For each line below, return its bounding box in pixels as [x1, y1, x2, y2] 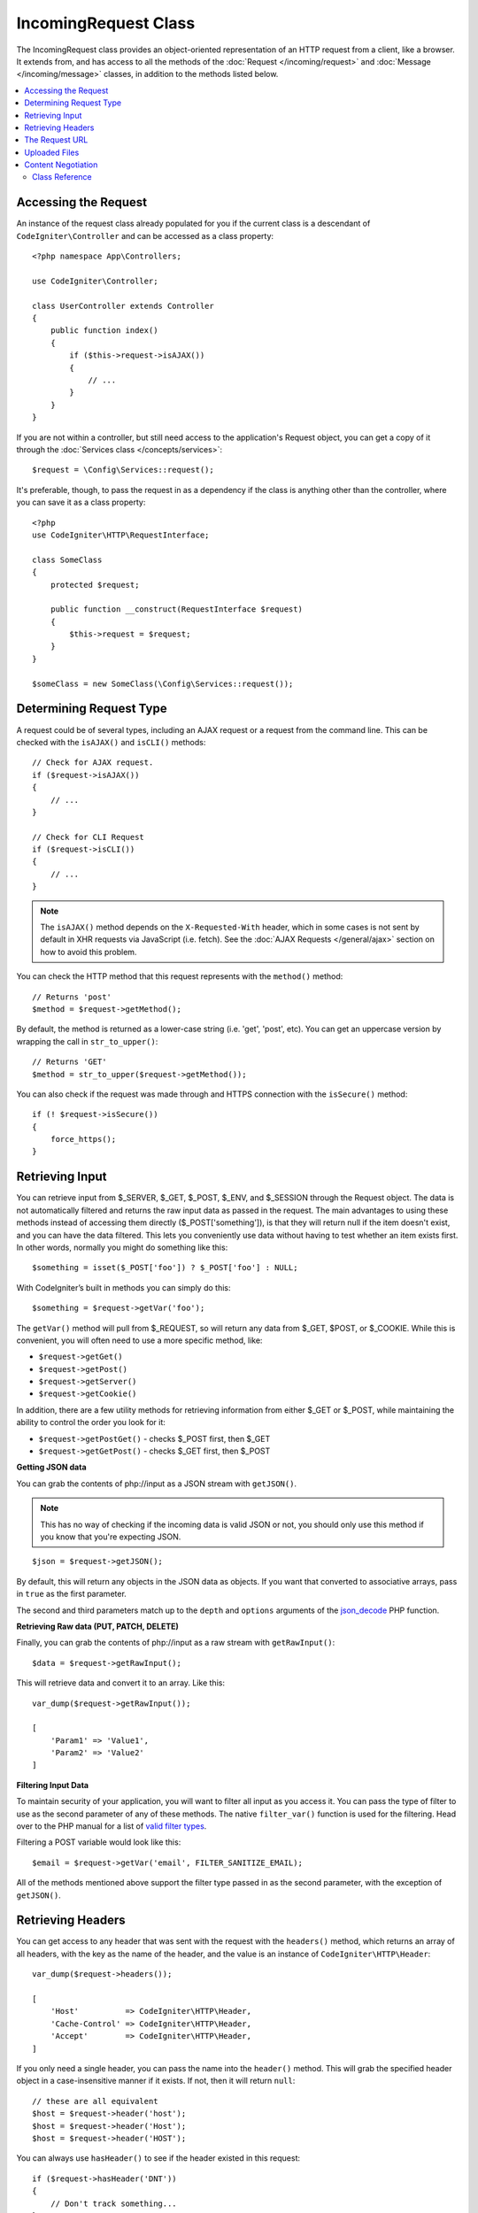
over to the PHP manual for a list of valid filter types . [16, 1821, 207, 1831]
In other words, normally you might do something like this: [16, 1242, 228, 1253]
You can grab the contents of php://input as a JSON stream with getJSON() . [16, 1478, 297, 1489]
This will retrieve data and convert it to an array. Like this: [16, 1677, 226, 1688]
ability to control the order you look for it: [16, 1417, 166, 1428]
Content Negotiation [24, 159, 98, 170]
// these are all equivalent [32, 2096, 158, 2106]
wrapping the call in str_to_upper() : [16, 1036, 158, 1046]
